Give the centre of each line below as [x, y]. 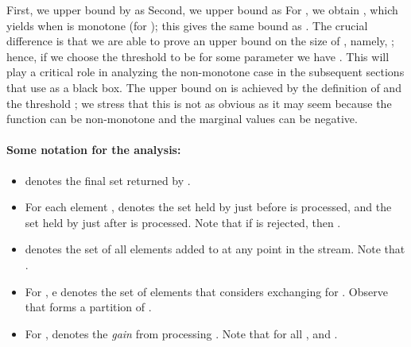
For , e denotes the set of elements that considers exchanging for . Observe [206, 291]
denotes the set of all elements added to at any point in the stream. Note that [215, 249]
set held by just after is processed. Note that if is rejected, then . [183, 222]
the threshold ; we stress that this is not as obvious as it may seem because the [199, 103]
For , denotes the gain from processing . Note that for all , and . [181, 333]
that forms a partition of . [88, 307]
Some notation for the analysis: [94, 150]
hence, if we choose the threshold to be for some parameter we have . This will [198, 56]
